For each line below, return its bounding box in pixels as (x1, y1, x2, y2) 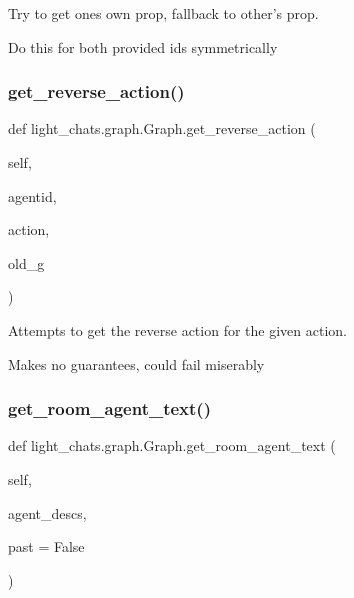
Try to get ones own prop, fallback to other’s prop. (8, 3, 319, 23)
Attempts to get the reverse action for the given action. (8, 319, 347, 340)
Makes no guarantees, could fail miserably (8, 353, 265, 374)
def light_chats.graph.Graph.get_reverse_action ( (8, 118, 316, 139)
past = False (8, 536, 85, 557)
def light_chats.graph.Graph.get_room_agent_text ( (8, 435, 336, 456)
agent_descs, (8, 502, 87, 523)
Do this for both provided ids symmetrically (8, 36, 278, 57)
